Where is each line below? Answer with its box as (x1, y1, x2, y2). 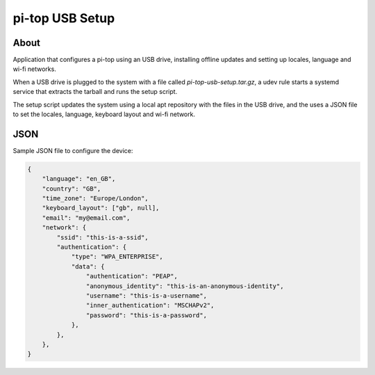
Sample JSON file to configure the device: (12, 146, 133, 154)
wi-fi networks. (12, 65, 57, 73)
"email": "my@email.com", (42, 214, 131, 222)
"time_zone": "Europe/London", (42, 195, 149, 202)
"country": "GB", (42, 184, 101, 193)
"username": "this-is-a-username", (85, 292, 208, 299)
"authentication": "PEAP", (85, 272, 178, 280)
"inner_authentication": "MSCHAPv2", (85, 301, 215, 310)
